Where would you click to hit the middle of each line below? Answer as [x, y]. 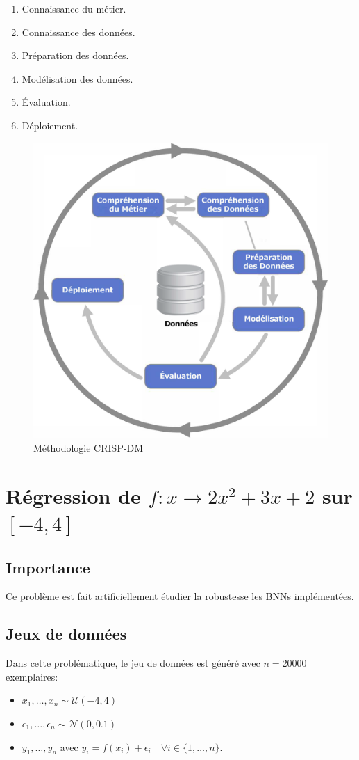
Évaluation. [46, 102]
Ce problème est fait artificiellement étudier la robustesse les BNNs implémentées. [180, 596]
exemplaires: [32, 676]
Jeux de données [66, 634]
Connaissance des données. [78, 32]
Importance [48, 567]
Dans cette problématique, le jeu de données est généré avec [133, 663]
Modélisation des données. [77, 78]
